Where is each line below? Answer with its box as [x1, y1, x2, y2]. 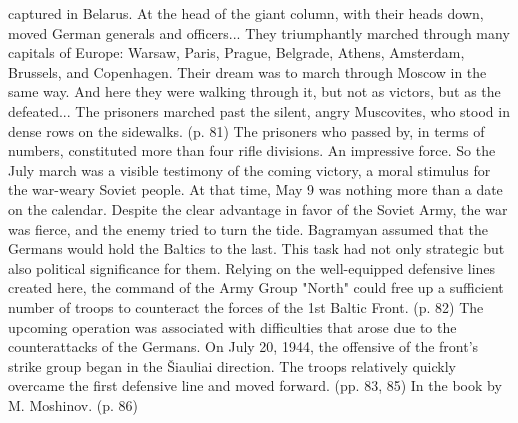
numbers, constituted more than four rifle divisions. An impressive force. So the [8, 140, 496, 161]
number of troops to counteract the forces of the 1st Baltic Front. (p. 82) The [8, 296, 484, 317]
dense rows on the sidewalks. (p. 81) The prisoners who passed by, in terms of [8, 120, 485, 141]
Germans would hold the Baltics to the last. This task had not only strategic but [8, 238, 505, 259]
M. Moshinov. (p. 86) [8, 394, 138, 415]
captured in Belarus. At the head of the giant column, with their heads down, [8, 3, 484, 23]
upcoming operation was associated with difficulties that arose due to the [8, 316, 457, 337]
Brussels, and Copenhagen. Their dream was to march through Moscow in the [8, 61, 487, 82]
